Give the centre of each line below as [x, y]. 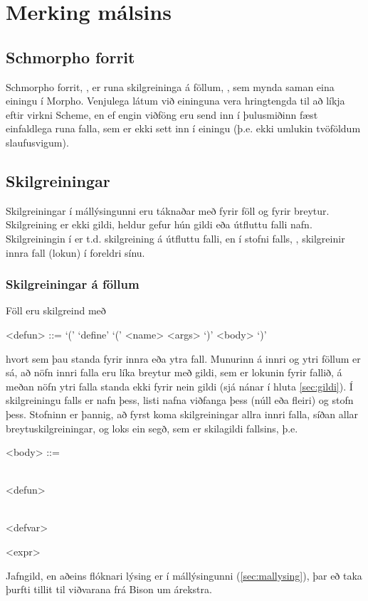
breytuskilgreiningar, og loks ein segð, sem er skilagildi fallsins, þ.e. [152, 428]
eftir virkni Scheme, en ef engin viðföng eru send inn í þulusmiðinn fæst [162, 114]
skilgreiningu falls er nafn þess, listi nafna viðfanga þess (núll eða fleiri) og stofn [180, 400]
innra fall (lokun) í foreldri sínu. [75, 252]
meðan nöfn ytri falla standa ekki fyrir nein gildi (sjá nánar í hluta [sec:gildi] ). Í [179, 386]
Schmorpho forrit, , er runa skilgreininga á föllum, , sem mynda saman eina [170, 86]
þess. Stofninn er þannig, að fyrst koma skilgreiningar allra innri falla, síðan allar [182, 414]
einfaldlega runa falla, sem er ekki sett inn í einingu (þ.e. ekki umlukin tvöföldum [183, 128]
